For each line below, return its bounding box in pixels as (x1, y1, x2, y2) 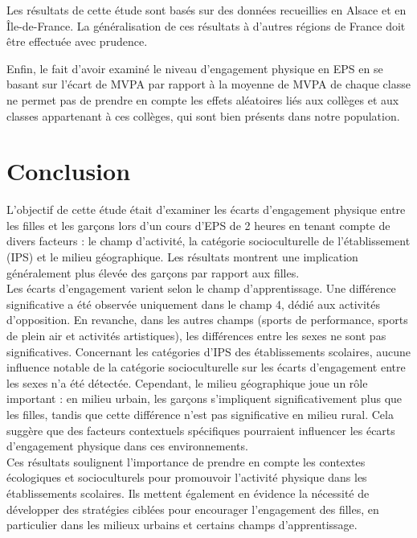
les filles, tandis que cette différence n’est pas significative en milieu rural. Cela (6, 406, 394, 422)
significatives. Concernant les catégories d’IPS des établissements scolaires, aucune (6, 343, 411, 359)
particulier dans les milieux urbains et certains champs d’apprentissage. (6, 516, 358, 533)
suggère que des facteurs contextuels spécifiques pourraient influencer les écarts (6, 421, 395, 438)
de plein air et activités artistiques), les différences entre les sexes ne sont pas (6, 327, 386, 344)
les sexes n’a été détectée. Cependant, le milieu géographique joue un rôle (6, 374, 368, 391)
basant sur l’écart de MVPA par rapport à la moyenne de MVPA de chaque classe (6, 76, 411, 92)
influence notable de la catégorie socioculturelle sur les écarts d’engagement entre (6, 359, 406, 376)
